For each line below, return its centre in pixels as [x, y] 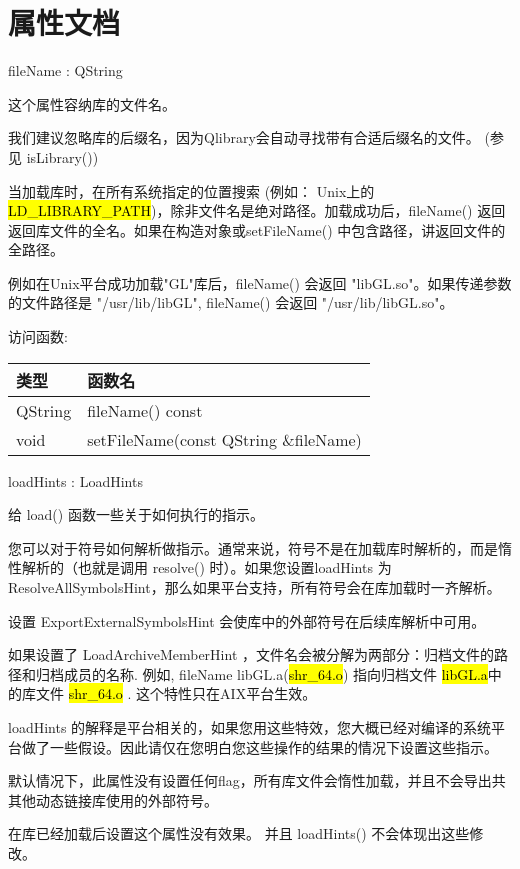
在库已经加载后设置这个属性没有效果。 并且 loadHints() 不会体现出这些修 [246, 833]
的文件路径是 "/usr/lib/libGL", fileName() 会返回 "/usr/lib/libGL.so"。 [231, 302]
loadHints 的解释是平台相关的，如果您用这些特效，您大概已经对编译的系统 [250, 727]
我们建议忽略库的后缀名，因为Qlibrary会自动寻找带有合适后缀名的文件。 [244, 137]
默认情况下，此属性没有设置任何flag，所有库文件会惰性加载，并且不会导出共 [257, 780]
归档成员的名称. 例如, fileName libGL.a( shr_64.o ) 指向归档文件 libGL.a [261, 673]
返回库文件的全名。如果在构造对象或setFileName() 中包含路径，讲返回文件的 [257, 229]
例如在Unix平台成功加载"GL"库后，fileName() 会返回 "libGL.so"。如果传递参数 [260, 282]
